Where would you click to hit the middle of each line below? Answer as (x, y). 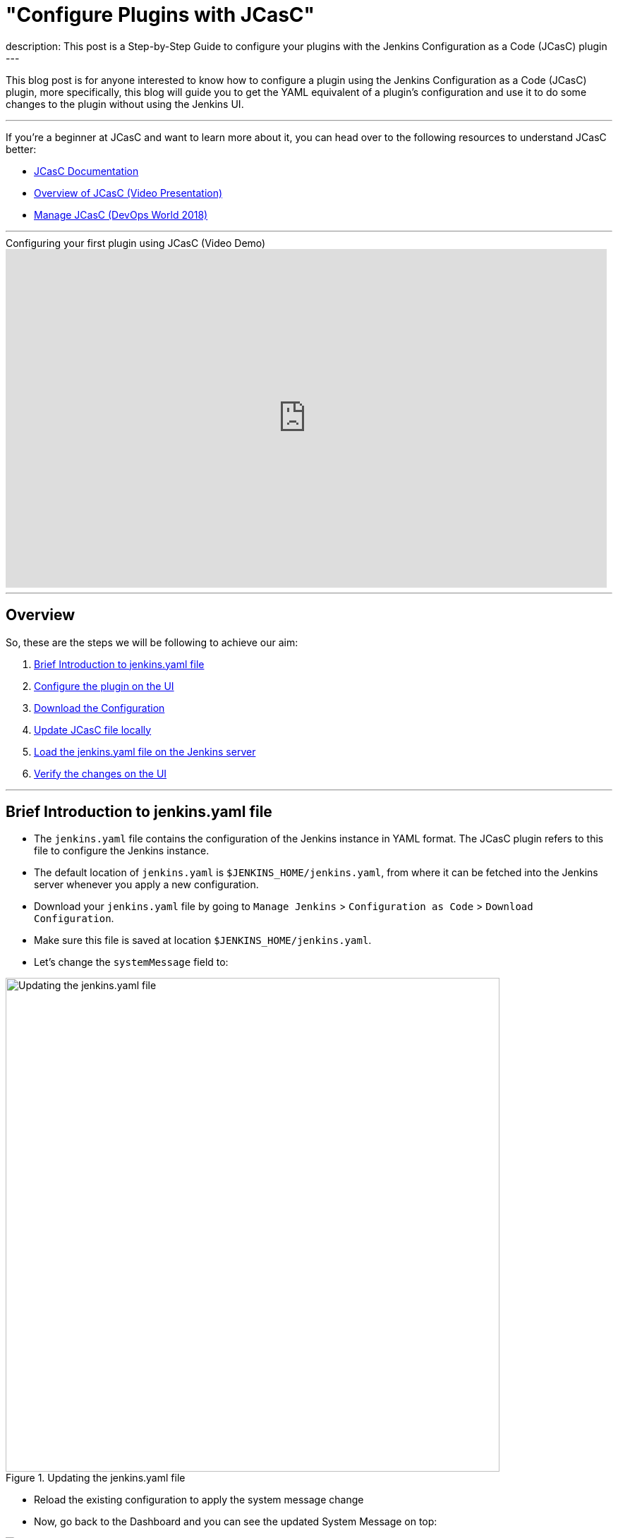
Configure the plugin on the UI (104, 686)
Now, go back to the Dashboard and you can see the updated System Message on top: (236, 1522)
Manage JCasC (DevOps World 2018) (121, 214)
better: (21, 149)
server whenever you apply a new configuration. (146, 885)
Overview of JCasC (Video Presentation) (128, 193)
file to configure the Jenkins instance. (122, 851)
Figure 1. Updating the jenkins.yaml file (96, 1478)
